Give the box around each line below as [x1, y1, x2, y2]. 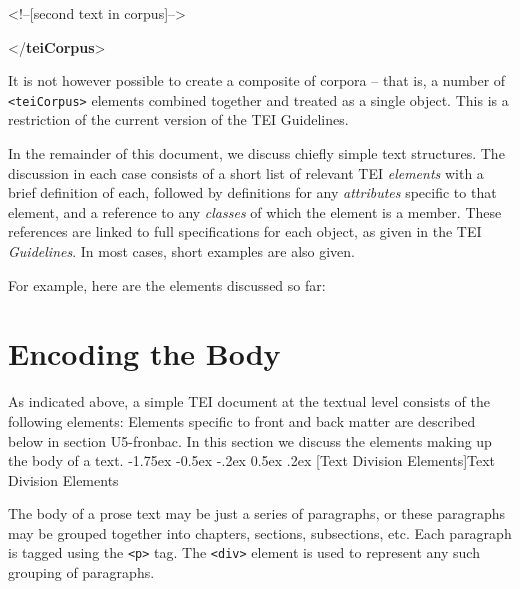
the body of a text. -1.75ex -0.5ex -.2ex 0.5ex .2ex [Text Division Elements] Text [8, 450, 496, 471]
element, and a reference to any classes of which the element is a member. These [8, 201, 502, 222]
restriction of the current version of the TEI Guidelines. [8, 109, 349, 130]
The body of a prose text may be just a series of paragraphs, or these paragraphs [8, 503, 506, 524]
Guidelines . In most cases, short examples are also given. [8, 241, 355, 261]
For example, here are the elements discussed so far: [8, 274, 326, 295]
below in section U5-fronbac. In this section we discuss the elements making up [8, 430, 492, 451]
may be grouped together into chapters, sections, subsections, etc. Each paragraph [8, 522, 512, 543]
